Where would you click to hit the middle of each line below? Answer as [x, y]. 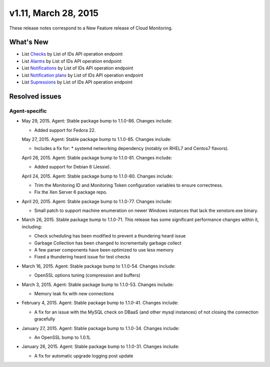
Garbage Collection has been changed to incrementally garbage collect [108, 243]
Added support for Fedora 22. [65, 130]
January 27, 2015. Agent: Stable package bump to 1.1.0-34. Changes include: [101, 328]
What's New [29, 42]
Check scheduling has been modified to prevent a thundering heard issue [110, 236]
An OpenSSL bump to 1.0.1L [62, 337]
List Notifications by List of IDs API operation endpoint [77, 68]
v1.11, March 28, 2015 [54, 13]
